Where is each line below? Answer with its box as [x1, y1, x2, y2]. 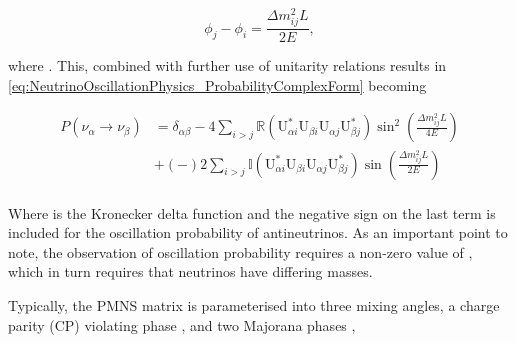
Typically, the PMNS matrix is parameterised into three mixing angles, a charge [8, 294, 500, 315]
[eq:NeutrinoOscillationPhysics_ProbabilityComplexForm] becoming [8, 74, 427, 95]
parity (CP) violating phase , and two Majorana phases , [8, 314, 356, 335]
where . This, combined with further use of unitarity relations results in [8, 55, 447, 76]
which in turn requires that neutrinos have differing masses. [8, 261, 373, 282]
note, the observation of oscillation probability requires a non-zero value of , [8, 241, 473, 262]
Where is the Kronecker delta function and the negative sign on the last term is [8, 202, 496, 223]
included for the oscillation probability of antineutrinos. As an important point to [8, 222, 508, 243]
